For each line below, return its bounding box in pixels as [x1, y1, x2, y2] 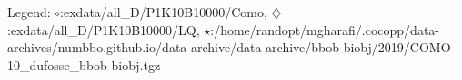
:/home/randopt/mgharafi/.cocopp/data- [210, 20, 439, 39]
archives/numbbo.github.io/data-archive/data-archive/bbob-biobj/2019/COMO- [7, 38, 456, 57]
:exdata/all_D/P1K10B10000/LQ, [7, 20, 200, 39]
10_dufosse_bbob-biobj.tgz [7, 55, 161, 74]
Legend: [7, 3, 51, 21]
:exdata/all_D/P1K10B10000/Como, [60, 3, 267, 21]
